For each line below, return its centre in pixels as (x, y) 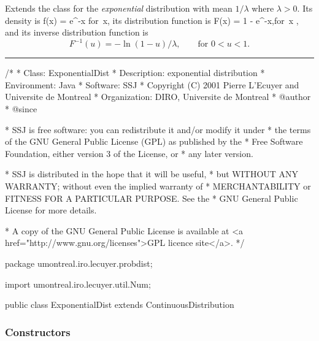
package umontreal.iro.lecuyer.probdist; (79, 263)
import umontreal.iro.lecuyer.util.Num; (78, 284)
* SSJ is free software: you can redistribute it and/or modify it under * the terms (158, 129)
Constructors (38, 331)
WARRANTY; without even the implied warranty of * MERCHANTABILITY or (158, 186)
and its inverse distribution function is (77, 32)
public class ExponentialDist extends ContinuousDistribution (120, 305)
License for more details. (51, 210)
